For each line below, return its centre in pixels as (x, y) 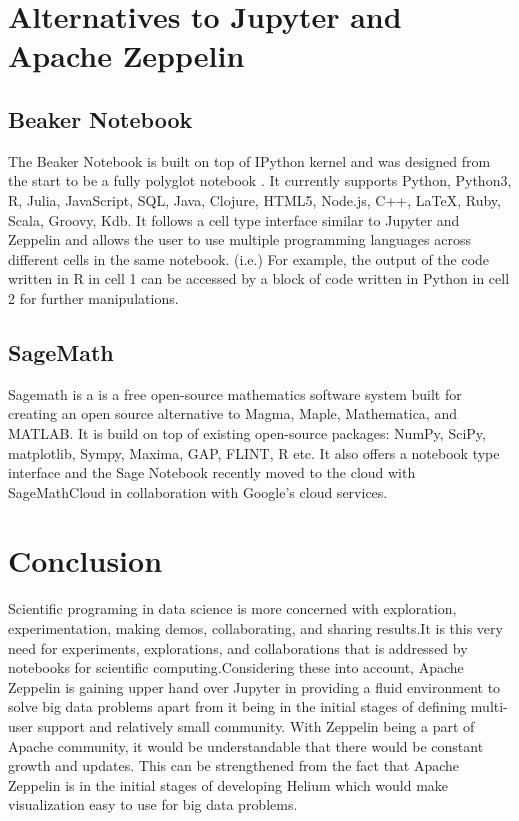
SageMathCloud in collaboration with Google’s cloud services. (198, 491)
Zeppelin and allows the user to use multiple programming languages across (239, 239)
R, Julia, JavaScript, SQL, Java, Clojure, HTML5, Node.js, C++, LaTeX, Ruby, (254, 199)
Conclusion (85, 560)
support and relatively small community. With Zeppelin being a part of (256, 725)
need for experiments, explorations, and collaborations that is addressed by (238, 647)
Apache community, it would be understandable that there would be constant (246, 745)
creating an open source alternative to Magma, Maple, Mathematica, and (232, 413)
